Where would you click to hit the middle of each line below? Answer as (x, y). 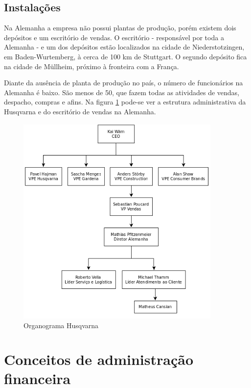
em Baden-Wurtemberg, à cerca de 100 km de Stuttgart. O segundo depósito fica (125, 56)
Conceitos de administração (99, 359)
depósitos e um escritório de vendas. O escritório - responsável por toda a (114, 37)
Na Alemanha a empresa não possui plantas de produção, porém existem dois (120, 28)
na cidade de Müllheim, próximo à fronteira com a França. (91, 66)
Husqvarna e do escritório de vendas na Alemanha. (80, 111)
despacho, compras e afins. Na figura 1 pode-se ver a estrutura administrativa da (125, 102)
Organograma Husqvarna (61, 325)
